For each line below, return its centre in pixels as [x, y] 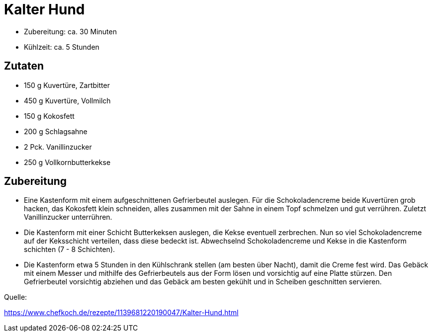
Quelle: [16, 297]
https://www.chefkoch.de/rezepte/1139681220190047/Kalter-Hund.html [121, 313]
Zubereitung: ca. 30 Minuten [70, 31]
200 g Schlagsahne [56, 131]
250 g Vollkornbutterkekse [67, 162]
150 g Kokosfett [49, 116]
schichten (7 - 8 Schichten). [70, 250]
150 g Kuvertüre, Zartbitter [67, 85]
